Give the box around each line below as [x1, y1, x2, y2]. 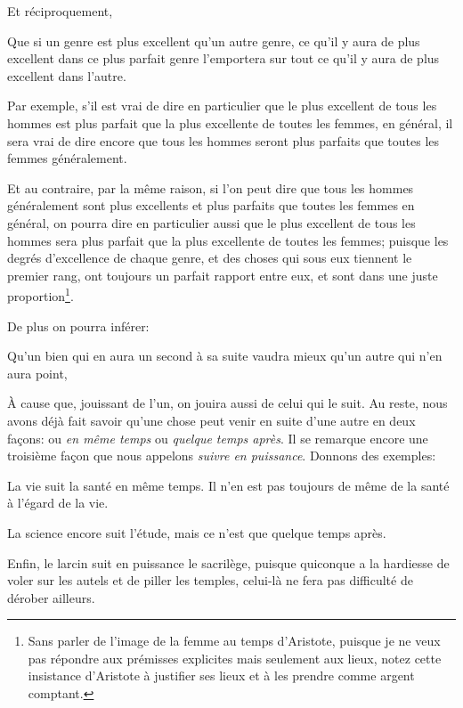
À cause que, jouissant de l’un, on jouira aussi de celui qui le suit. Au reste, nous [7, 394, 448, 412]
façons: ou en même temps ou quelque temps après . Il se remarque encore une [7, 428, 428, 447]
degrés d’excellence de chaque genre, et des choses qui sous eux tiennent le [7, 248, 412, 267]
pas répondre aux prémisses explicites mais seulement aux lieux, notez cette [28, 648, 442, 667]
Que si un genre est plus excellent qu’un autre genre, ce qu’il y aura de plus [7, 31, 420, 50]
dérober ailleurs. [7, 588, 95, 606]
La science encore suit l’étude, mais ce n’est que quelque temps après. [7, 523, 386, 541]
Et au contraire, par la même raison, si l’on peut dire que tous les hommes [7, 178, 414, 197]
